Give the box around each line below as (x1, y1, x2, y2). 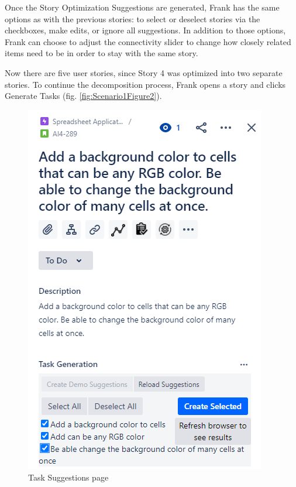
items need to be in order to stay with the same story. (5, 47, 198, 59)
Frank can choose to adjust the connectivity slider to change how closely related (5, 35, 291, 47)
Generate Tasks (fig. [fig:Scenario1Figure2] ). (5, 90, 162, 102)
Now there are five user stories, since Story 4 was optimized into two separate (5, 66, 283, 78)
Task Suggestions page (28, 471, 109, 483)
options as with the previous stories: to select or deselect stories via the (5, 12, 260, 25)
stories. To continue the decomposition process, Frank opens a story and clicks (5, 78, 286, 90)
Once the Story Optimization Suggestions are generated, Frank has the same (5, 1, 280, 13)
